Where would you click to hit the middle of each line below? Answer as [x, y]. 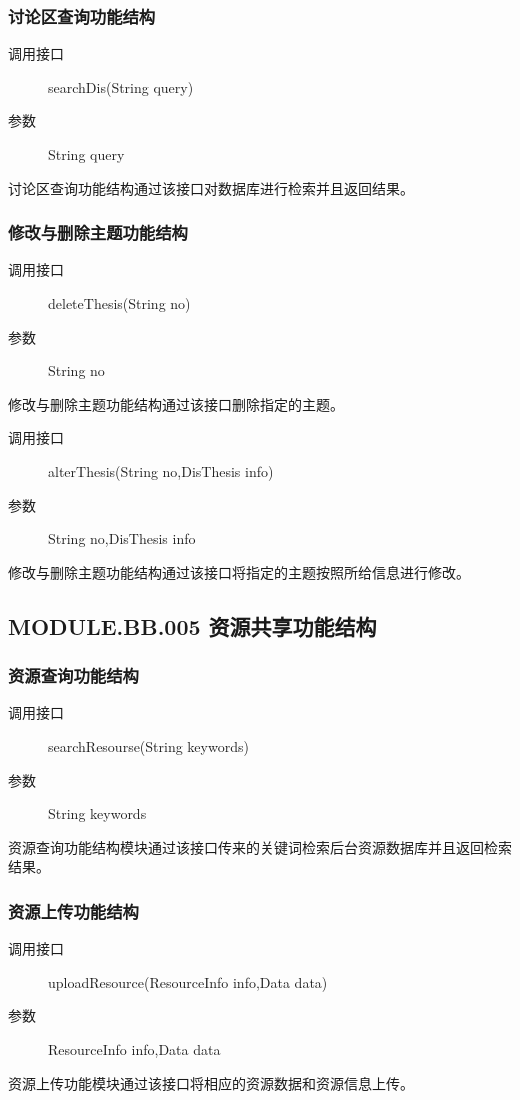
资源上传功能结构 [73, 910]
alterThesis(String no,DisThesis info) [161, 470]
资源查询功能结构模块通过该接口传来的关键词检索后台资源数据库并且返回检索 [260, 846]
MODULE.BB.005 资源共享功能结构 [192, 625]
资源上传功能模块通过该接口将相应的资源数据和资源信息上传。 [211, 1082]
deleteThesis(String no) [119, 303]
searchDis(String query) [121, 86]
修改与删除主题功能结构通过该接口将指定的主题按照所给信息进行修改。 [239, 571]
